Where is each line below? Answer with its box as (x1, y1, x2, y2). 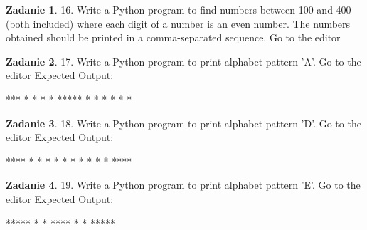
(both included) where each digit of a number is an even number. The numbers (6, 16, 351, 31)
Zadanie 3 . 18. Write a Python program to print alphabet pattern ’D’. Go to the (6, 115, 361, 130)
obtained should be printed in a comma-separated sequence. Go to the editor (6, 30, 341, 45)
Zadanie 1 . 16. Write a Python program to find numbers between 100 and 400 (6, 2, 351, 16)
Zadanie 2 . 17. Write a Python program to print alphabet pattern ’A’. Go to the (6, 53, 361, 68)
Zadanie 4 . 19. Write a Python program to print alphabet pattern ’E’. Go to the (6, 177, 361, 192)
